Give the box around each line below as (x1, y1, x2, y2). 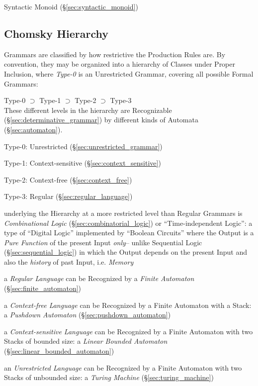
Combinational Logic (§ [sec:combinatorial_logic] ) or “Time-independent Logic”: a (4, 217, 253, 228)
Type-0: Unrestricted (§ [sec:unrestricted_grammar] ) (4, 141, 163, 151)
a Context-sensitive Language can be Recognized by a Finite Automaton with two (4, 326, 253, 336)
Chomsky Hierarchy (4, 25, 108, 41)
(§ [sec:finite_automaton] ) (4, 283, 82, 293)
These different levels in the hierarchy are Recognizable (4, 104, 172, 115)
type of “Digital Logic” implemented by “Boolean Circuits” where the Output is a (4, 227, 254, 238)
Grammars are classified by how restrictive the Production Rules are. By (4, 49, 226, 59)
